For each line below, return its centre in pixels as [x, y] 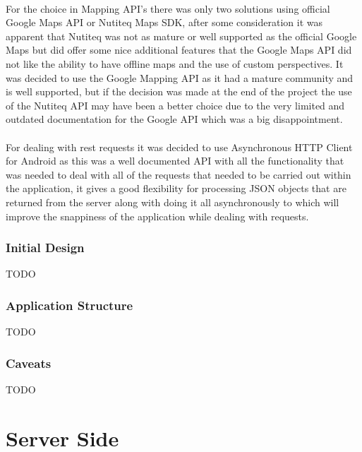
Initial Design [45, 248]
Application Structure [70, 305]
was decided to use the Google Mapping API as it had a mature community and [180, 77]
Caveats [29, 363]
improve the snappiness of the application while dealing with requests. [157, 216]
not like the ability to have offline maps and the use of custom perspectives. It [175, 63]
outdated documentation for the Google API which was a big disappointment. [174, 119]
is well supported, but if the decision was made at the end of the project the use [179, 91]
